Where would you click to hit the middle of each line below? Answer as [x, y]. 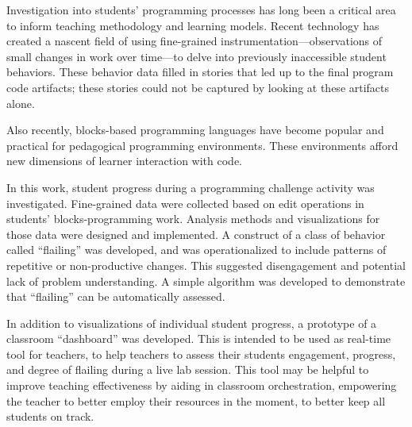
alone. [21, 103]
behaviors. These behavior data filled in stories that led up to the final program [200, 72]
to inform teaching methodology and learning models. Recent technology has [193, 25]
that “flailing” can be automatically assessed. [116, 296]
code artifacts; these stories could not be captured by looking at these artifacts [198, 87]
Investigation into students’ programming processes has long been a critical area [201, 10]
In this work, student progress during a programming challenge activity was [191, 187]
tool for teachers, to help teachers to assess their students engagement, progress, [201, 354]
